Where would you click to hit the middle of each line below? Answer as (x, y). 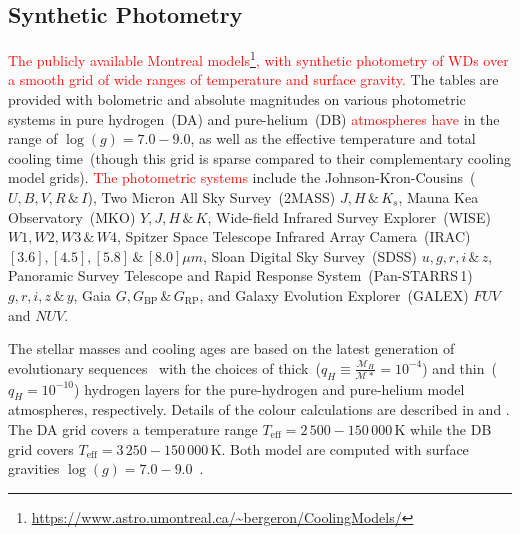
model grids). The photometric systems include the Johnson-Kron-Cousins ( (242, 177)
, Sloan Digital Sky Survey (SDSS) (310, 255)
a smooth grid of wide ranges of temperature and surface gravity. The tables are (253, 79)
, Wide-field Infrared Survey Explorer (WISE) (349, 216)
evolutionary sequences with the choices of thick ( (164, 367)
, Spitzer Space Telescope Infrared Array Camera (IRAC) (293, 236)
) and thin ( (459, 367)
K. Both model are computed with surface (339, 448)
